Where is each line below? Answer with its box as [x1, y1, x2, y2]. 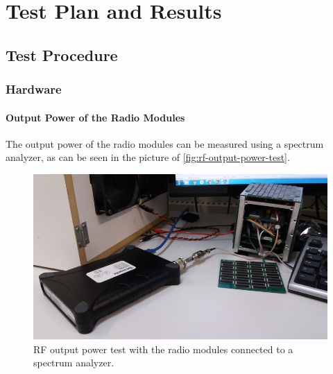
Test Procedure [6, 44, 118, 65]
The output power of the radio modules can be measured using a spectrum [6, 136, 324, 151]
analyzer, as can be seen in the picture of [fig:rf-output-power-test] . [6, 150, 290, 164]
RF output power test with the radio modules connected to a [33, 341, 293, 356]
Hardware [6, 80, 62, 98]
